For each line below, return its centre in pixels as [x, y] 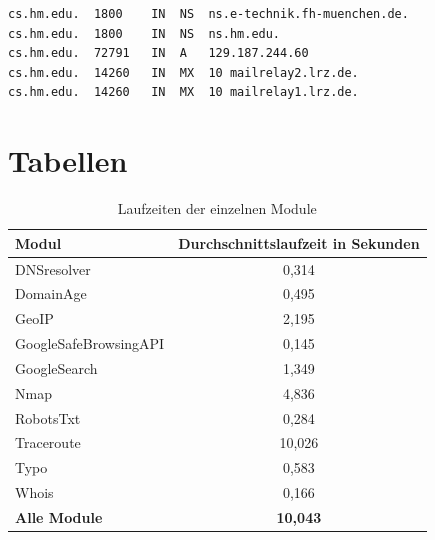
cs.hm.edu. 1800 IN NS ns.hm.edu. [144, 33]
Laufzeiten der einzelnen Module [217, 208]
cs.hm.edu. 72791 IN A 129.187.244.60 [158, 53]
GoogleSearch [56, 367]
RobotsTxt [48, 417]
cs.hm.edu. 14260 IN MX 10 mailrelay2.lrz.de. [183, 72]
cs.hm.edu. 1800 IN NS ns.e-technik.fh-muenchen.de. [208, 14]
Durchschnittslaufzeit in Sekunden [299, 242]
